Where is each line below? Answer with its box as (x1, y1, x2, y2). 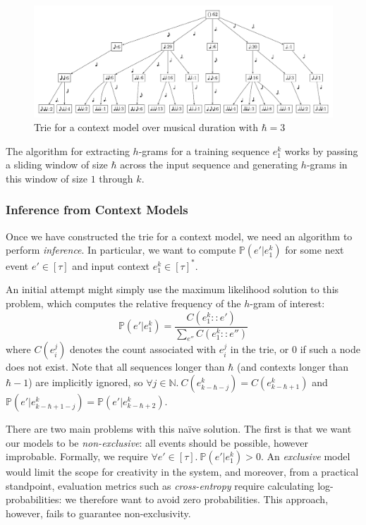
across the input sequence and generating (120, 157, 298, 172)
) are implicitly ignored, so (28, 374, 143, 389)
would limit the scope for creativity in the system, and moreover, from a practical (6, 464, 359, 479)
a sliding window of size (6, 157, 108, 172)
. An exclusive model (260, 449, 350, 464)
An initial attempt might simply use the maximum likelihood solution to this (6, 282, 339, 297)
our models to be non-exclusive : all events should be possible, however (6, 435, 309, 450)
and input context (72, 258, 150, 273)
